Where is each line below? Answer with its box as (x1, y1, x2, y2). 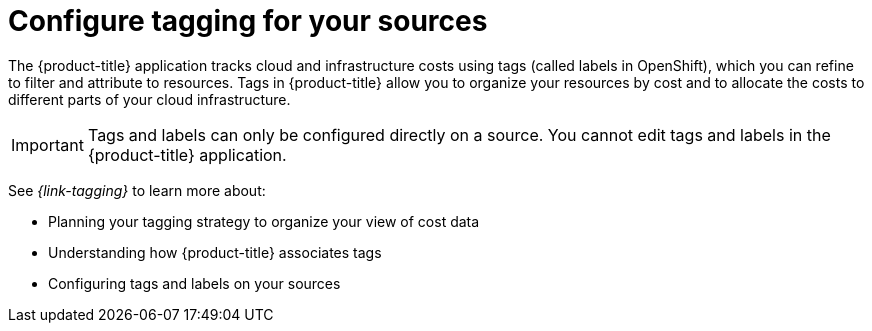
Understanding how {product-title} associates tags (48, 243, 382, 261)
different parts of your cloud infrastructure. (8, 90, 291, 108)
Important (11, 134, 84, 155)
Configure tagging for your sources (8, 4, 488, 38)
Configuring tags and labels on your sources (48, 274, 341, 292)
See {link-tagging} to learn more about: (8, 181, 266, 199)
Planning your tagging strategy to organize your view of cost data (48, 212, 480, 230)
